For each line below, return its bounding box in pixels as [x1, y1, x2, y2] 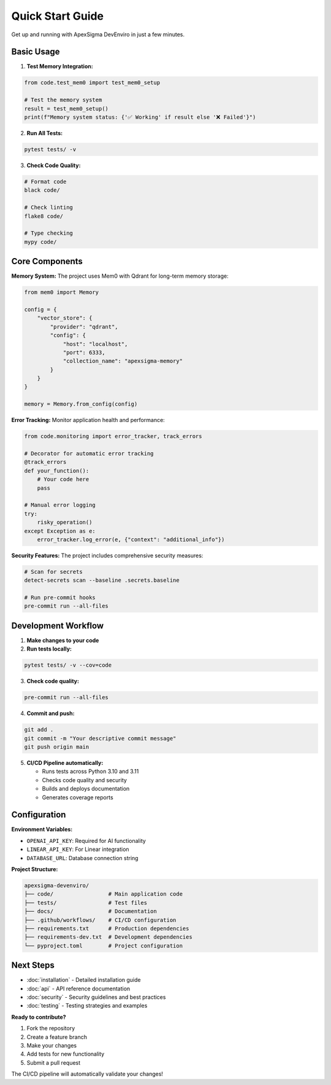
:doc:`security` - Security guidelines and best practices [26, 993, 166, 1001]
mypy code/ [24, 238, 57, 245]
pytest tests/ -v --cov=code [24, 662, 112, 669]
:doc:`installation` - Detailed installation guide [26, 976, 141, 984]
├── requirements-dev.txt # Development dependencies [24, 934, 192, 941]
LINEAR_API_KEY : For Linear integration [26, 845, 129, 853]
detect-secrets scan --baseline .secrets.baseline [24, 577, 180, 584]
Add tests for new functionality [26, 1051, 105, 1058]
